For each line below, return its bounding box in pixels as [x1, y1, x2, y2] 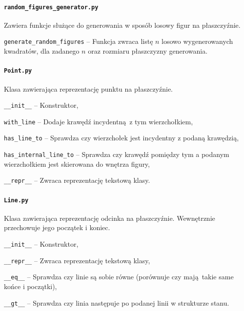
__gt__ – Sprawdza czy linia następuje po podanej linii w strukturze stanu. [4, 297, 229, 308]
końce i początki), [4, 281, 57, 292]
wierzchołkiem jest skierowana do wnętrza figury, [4, 158, 150, 169]
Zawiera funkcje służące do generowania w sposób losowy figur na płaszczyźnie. [4, 19, 241, 30]
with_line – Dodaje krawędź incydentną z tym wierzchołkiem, [4, 116, 193, 126]
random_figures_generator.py [4, 3, 99, 11]
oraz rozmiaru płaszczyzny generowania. [88, 46, 208, 56]
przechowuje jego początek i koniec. [4, 222, 110, 233]
